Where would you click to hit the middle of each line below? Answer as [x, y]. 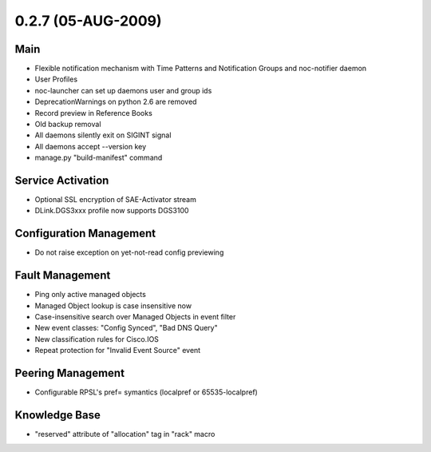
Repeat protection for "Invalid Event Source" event [118, 351]
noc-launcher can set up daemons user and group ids [123, 90]
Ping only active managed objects [91, 295]
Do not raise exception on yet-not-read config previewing [129, 252]
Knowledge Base [58, 415]
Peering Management [70, 373]
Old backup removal [68, 125]
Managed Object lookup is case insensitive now [113, 305]
